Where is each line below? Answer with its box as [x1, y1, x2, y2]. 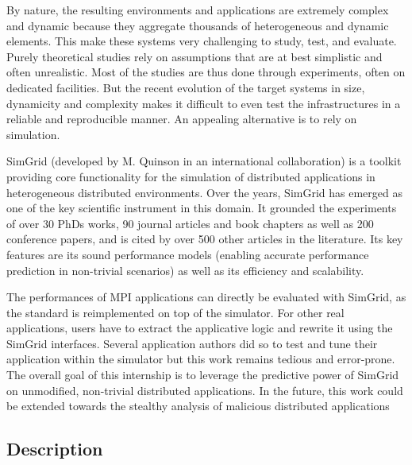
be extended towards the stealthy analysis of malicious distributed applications [6, 397, 390, 414]
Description [6, 436, 103, 461]
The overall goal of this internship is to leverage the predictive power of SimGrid [6, 366, 399, 383]
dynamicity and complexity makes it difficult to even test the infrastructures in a [6, 95, 401, 111]
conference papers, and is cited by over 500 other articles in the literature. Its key [6, 231, 403, 247]
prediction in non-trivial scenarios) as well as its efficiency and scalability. [6, 262, 364, 278]
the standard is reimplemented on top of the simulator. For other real [6, 304, 345, 320]
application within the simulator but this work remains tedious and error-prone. [6, 351, 395, 367]
